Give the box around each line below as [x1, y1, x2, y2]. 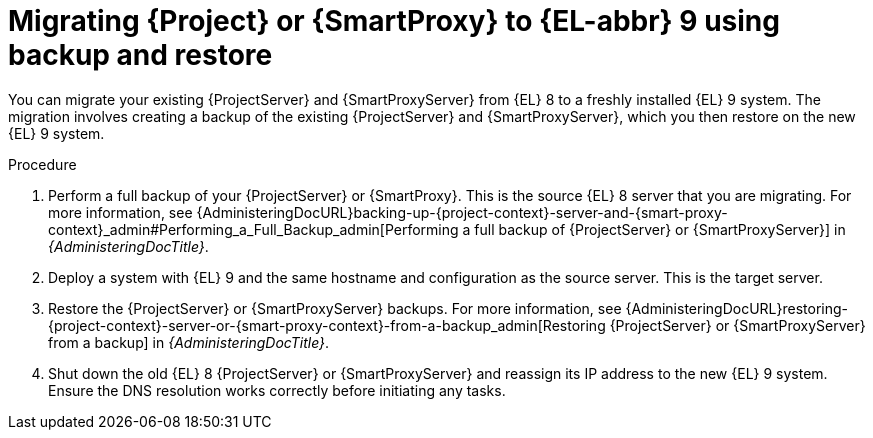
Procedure [8, 155, 77, 173]
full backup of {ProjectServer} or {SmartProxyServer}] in [474, 220, 846, 238]
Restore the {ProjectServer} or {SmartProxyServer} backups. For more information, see [48, 299, 622, 317]
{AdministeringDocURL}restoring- [625, 299, 848, 317]
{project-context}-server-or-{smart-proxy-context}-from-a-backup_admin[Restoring [48, 316, 606, 334]
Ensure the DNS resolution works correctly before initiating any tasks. [48, 381, 506, 399]
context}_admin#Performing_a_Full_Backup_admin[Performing [48, 220, 459, 238]
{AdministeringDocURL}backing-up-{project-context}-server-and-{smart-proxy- [196, 203, 728, 221]
